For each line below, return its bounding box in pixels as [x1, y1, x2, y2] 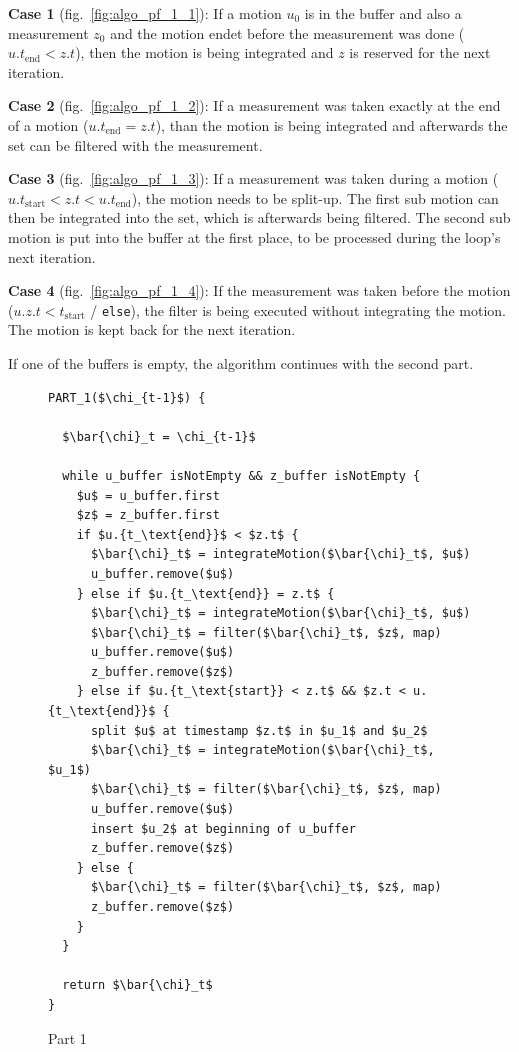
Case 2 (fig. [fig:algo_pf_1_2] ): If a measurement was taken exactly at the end [8, 95, 501, 116]
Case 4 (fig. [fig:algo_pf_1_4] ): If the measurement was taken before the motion [8, 280, 511, 301]
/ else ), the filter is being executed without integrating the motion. [90, 299, 507, 320]
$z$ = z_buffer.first [76, 508, 220, 523]
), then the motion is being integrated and [75, 42, 334, 63]
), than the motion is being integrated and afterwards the [155, 114, 508, 135]
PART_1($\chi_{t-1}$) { [48, 390, 206, 405]
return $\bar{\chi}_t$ [62, 978, 213, 993]
